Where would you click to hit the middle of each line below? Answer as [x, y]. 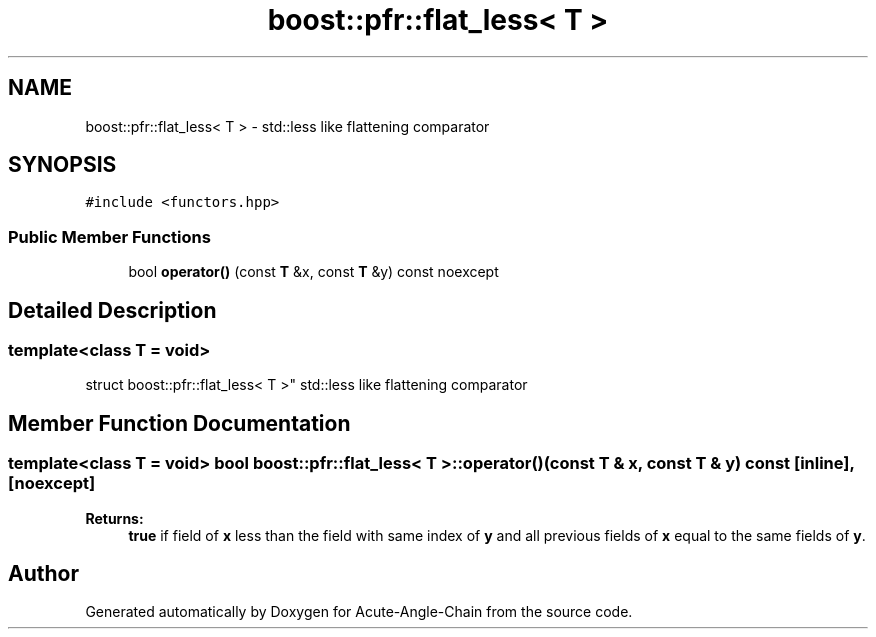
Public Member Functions [109, 236]
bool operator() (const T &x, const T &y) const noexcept [313, 272]
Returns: [114, 518]
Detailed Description [112, 310]
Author [43, 574]
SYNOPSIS [62, 165]
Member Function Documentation [179, 423]
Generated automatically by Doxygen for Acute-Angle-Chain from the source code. [359, 612]
